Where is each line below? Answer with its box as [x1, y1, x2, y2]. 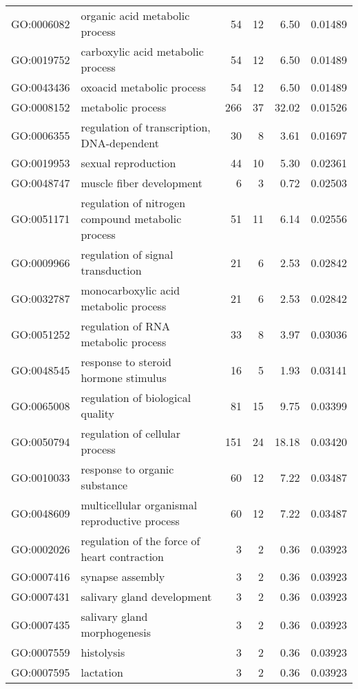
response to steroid [81, 354, 171, 370]
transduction [81, 262, 142, 278]
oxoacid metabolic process [81, 79, 207, 95]
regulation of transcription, [81, 119, 211, 135]
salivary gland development [81, 589, 212, 604]
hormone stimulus [81, 370, 167, 385]
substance [81, 477, 128, 493]
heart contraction [81, 549, 165, 564]
